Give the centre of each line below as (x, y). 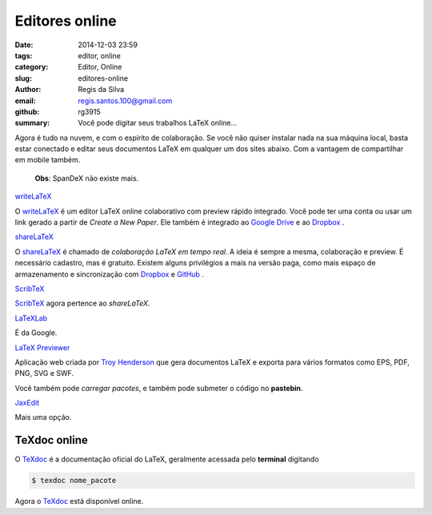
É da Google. (36, 333)
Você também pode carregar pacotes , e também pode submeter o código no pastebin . (159, 388)
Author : (28, 90)
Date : (24, 45)
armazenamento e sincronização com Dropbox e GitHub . (109, 274)
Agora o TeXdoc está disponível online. (79, 501)
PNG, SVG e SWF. (44, 373)
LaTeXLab (31, 318)
